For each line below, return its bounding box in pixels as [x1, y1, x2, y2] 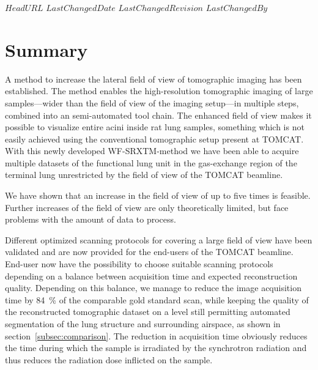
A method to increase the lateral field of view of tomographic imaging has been [5, 72, 302, 85]
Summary [5, 37, 88, 62]
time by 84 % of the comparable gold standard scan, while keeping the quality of [5, 293, 309, 306]
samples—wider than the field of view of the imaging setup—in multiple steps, [5, 96, 299, 109]
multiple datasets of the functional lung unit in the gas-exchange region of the [5, 156, 297, 169]
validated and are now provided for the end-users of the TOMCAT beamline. [5, 245, 294, 258]
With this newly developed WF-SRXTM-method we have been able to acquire [5, 144, 299, 157]
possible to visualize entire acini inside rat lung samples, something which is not [5, 120, 305, 133]
